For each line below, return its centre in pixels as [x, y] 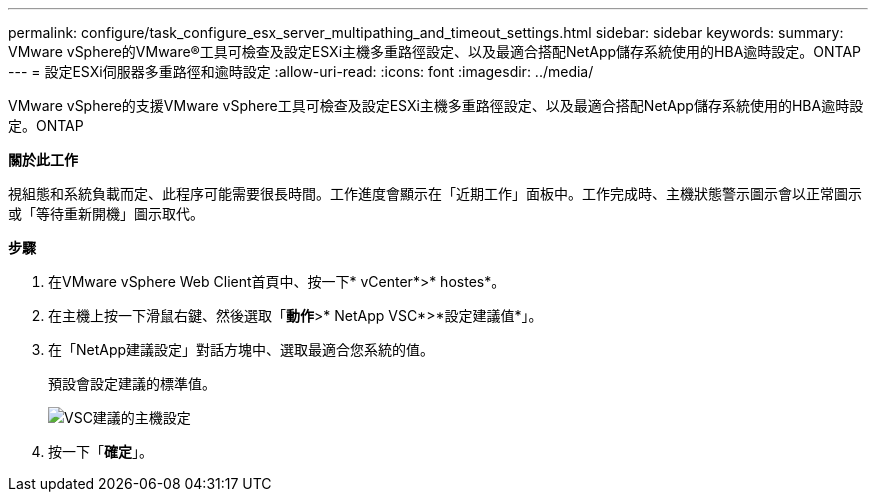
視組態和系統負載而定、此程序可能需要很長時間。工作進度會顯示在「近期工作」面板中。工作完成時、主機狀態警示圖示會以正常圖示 [435, 193]
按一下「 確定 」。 [100, 451]
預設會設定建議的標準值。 [132, 383]
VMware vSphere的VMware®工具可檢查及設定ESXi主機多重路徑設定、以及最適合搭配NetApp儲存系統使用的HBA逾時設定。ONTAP [435, 51]
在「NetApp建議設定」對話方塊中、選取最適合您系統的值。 [241, 349]
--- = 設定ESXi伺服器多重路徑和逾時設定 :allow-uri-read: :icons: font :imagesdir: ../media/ [301, 71]
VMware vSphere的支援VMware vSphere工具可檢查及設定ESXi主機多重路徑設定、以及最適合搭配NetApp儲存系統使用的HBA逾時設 [436, 105]
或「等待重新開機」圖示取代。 [106, 213]
